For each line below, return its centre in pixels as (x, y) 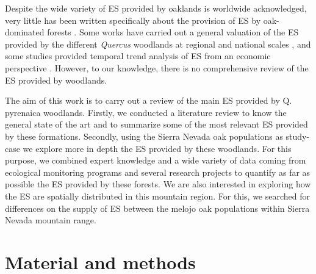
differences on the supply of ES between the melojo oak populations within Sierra (157, 208)
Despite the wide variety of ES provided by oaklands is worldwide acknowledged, (156, 8)
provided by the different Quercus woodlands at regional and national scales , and (158, 44)
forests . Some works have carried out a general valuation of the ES (173, 32)
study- (298, 136)
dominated (25, 32)
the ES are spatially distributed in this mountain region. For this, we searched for (157, 196)
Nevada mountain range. (51, 220)
